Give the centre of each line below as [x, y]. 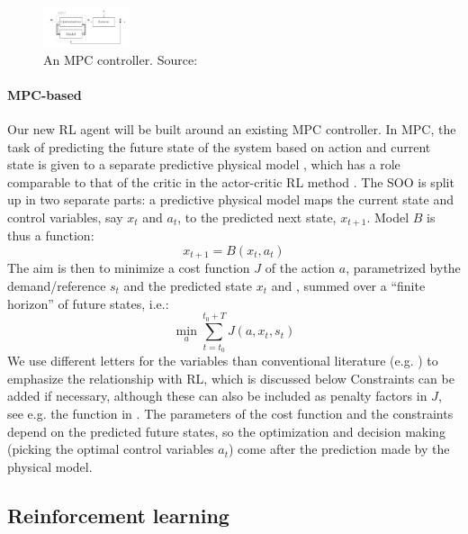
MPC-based [45, 94]
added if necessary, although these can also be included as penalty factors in [217, 396]
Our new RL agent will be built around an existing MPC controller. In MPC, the [232, 128]
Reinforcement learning [118, 515]
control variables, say [65, 217]
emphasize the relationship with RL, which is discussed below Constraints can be [231, 378]
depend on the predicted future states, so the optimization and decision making [226, 431]
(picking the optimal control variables [111, 449]
